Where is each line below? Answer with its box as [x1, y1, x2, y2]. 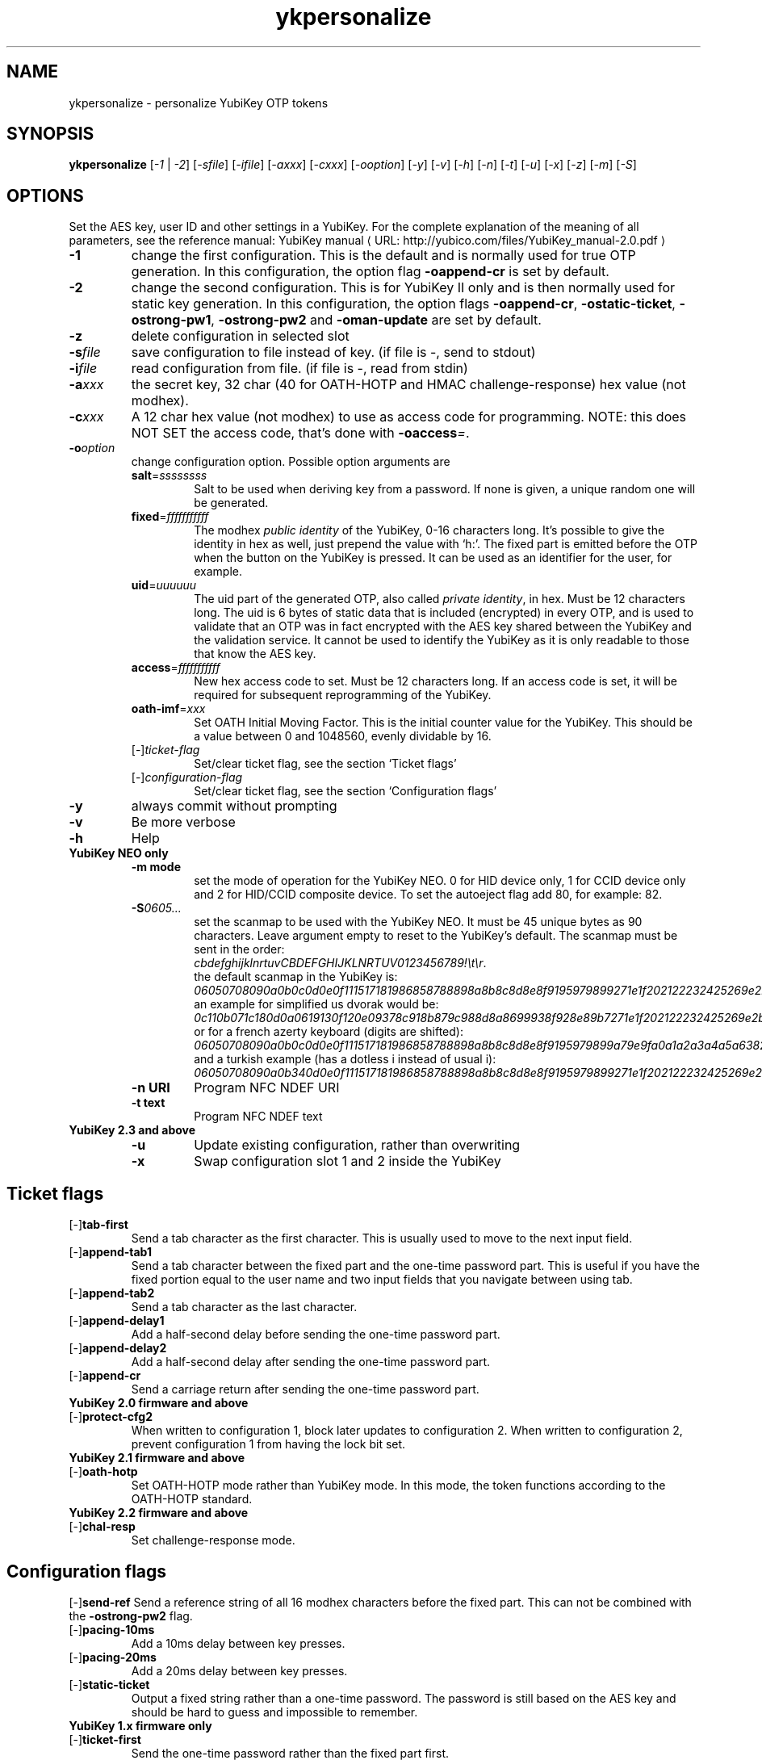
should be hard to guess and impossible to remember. [131, 1704, 418, 1719]
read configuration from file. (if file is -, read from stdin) [131, 360, 468, 377]
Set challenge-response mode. [131, 1533, 295, 1548]
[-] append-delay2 [69, 1341, 167, 1356]
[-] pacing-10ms [69, 1622, 155, 1636]
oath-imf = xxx [131, 702, 206, 716]
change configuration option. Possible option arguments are [131, 455, 450, 469]
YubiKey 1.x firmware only [69, 1718, 212, 1733]
